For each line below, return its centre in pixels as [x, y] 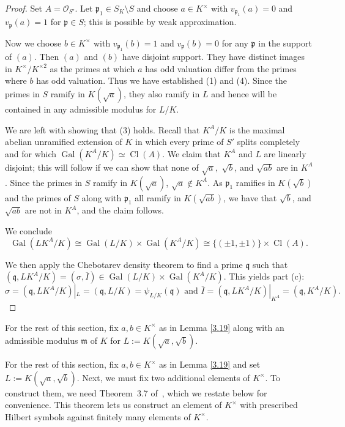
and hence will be [244, 94]
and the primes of [38, 197]
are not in [43, 210]
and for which [31, 153]
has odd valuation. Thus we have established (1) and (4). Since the [161, 80]
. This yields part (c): [264, 276]
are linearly [285, 153]
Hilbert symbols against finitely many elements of [98, 416]
